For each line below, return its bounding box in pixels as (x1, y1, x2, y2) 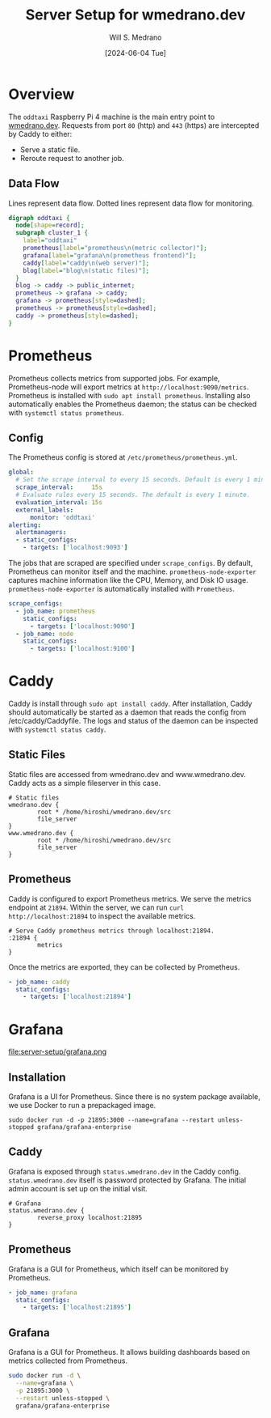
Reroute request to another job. (19, 153, 125, 163)
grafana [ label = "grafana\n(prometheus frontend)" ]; (23, 251, 197, 260)
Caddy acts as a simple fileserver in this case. (8, 778, 161, 788)
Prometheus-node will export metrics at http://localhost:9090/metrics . (8, 382, 249, 392)
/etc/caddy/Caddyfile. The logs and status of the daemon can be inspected (8, 716, 259, 726)
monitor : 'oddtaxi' (29, 513, 95, 521)
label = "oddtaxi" (23, 236, 78, 244)
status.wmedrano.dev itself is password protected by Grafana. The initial (8, 1175, 247, 1185)
